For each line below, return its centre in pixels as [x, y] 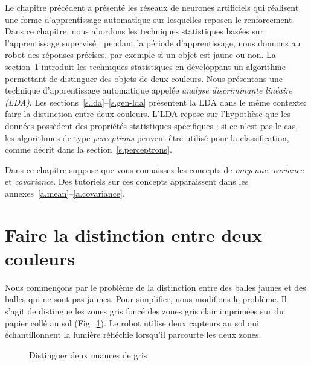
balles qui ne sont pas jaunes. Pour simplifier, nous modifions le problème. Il [146, 299]
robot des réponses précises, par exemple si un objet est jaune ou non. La [140, 55]
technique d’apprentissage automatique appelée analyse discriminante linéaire [149, 90]
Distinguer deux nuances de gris [88, 354]
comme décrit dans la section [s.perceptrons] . [88, 149]
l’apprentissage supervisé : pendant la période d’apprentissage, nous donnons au [153, 43]
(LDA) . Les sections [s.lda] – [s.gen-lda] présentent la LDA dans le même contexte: [155, 102]
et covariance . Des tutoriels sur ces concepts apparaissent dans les [127, 181]
